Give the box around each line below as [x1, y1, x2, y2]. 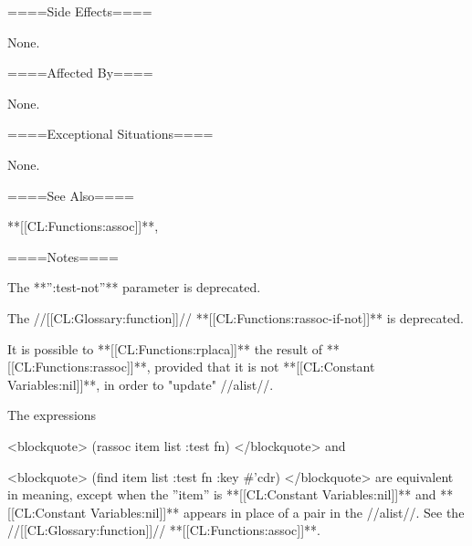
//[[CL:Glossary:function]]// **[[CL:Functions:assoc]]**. [7, 520, 320, 540]
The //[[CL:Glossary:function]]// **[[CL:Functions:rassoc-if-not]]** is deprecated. [7, 308, 464, 327]
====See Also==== [7, 185, 134, 205]
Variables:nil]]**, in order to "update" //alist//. [7, 374, 274, 394]
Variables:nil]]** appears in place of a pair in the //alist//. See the [89, 502, 465, 521]
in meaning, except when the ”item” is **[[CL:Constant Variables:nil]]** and [7, 485, 436, 504]
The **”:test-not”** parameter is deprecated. [7, 278, 261, 297]
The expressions [7, 405, 97, 425]
